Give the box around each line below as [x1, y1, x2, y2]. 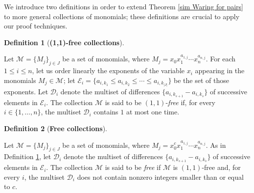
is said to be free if [105, 162, 161, 172]
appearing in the [195, 65, 245, 76]
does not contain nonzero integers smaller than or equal [77, 171, 244, 182]
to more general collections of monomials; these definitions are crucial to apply [4, 11, 240, 21]
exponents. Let [4, 86, 48, 96]
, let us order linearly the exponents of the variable [32, 65, 185, 76]
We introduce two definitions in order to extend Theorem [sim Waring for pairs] [4, 1, 243, 11]
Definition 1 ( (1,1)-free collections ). [4, 37, 124, 47]
